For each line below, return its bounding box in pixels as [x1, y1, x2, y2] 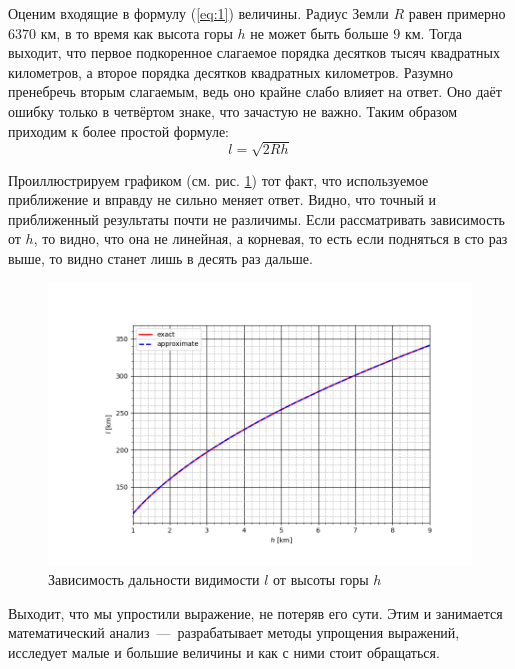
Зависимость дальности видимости [48, 568, 260, 589]
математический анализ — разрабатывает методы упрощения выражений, [8, 622, 460, 643]
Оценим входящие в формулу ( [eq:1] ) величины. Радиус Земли [8, 3, 389, 23]
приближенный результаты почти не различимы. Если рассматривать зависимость [8, 208, 505, 229]
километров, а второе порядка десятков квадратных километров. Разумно [8, 61, 454, 82]
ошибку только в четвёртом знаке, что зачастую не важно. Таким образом [8, 100, 458, 121]
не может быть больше [250, 22, 389, 43]
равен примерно [408, 3, 506, 23]
